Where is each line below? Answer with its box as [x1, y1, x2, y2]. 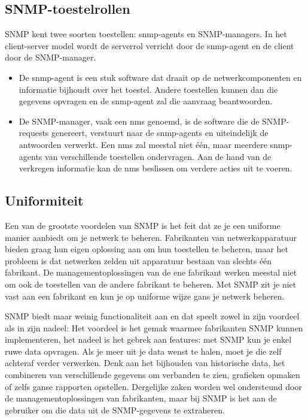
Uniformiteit [5, 191, 84, 210]
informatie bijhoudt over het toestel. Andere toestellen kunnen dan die [19, 83, 278, 95]
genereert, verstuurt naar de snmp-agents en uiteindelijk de [51, 126, 269, 139]
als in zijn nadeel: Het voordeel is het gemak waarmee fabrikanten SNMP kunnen [5, 321, 303, 334]
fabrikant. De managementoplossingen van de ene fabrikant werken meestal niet [5, 266, 297, 279]
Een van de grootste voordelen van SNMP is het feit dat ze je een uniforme [5, 219, 280, 231]
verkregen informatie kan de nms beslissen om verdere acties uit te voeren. [19, 162, 292, 174]
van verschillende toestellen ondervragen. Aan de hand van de [45, 150, 272, 162]
